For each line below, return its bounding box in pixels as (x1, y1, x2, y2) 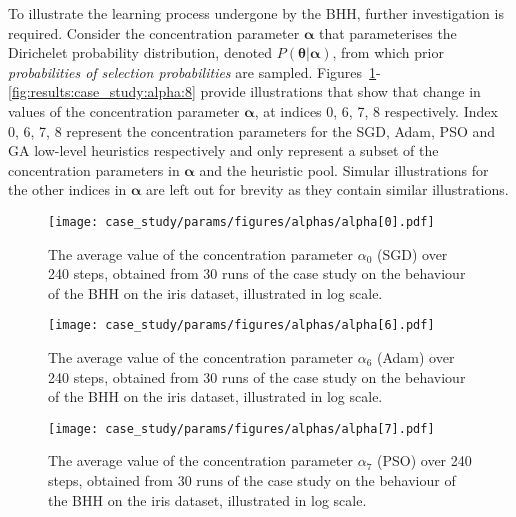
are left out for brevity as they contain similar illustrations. (146, 179, 509, 200)
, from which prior (332, 42, 444, 63)
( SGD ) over (377, 243, 448, 264)
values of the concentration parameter (8, 100, 240, 121)
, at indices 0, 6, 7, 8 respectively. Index (254, 100, 498, 121)
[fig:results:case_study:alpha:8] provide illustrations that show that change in (8, 81, 481, 102)
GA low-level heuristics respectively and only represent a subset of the (8, 140, 439, 161)
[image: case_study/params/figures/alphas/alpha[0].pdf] (48, 214, 435, 229)
